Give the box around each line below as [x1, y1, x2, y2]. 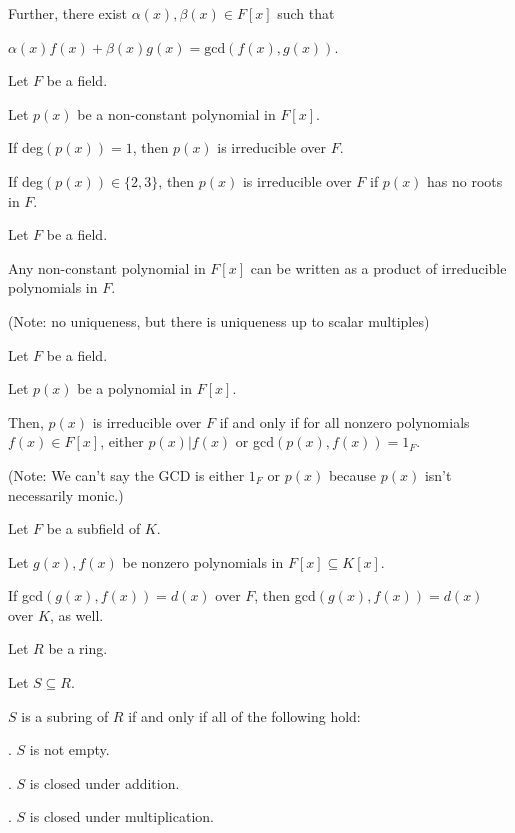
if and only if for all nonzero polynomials [219, 411, 470, 432]
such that [277, 3, 335, 23]
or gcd [235, 431, 275, 452]
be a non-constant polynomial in [77, 103, 276, 124]
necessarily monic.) [8, 484, 124, 505]
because [328, 464, 377, 485]
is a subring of [21, 705, 109, 726]
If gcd [8, 585, 43, 606]
